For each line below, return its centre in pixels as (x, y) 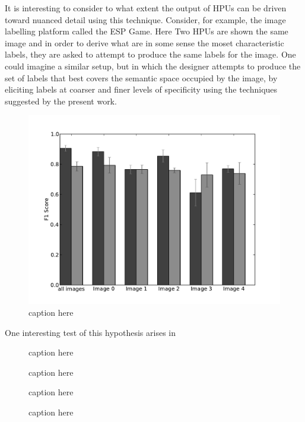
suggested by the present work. (61, 101)
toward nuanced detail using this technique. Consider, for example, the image (145, 19)
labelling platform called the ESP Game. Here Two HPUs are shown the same (147, 31)
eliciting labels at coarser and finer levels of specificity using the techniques (141, 89)
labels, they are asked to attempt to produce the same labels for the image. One (150, 54)
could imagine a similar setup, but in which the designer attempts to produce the (153, 66)
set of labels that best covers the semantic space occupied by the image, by (141, 77)
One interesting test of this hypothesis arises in (90, 332)
